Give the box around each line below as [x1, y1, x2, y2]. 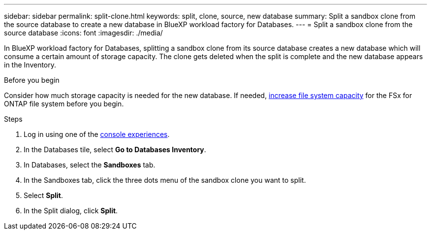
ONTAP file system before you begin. [4, 100, 124, 108]
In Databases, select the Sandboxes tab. [24, 161, 155, 169]
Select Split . [24, 191, 63, 200]
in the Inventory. [4, 61, 57, 69]
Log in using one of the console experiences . [24, 130, 170, 138]
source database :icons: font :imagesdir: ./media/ [4, 29, 163, 37]
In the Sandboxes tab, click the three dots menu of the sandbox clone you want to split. [24, 176, 306, 184]
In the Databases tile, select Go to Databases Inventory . [24, 145, 206, 154]
